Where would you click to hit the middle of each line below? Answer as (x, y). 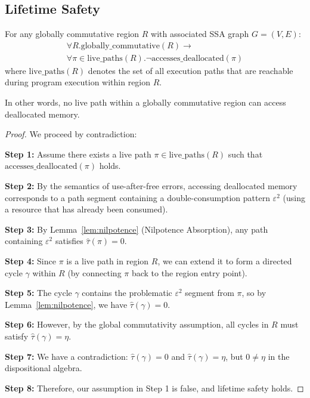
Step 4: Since (30, 260)
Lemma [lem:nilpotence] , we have (66, 304)
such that (245, 154)
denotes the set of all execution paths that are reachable (190, 70)
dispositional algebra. (44, 368)
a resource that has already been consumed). (86, 209)
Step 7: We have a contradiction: (66, 356)
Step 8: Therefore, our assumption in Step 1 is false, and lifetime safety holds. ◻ (154, 388)
